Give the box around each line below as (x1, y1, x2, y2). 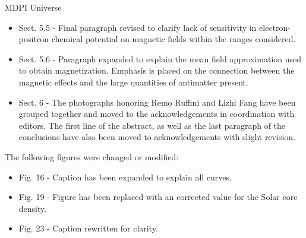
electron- (259, 21, 291, 33)
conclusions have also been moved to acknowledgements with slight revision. (18, 131, 295, 143)
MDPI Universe (5, 1, 62, 13)
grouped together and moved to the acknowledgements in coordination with (18, 107, 295, 120)
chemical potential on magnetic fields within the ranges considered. (51, 33, 296, 45)
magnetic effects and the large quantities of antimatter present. (18, 75, 248, 88)
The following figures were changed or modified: (5, 150, 179, 163)
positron (18, 33, 49, 45)
